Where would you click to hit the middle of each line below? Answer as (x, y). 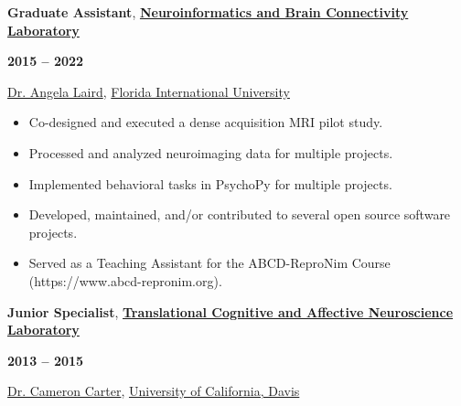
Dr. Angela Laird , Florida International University (149, 91)
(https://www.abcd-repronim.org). (125, 280)
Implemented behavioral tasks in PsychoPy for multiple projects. (210, 183)
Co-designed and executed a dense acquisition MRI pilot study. (206, 122)
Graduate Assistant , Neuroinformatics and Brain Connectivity (208, 12)
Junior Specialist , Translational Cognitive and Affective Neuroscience (230, 311)
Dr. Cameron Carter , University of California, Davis (154, 391)
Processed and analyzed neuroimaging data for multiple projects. (211, 152)
